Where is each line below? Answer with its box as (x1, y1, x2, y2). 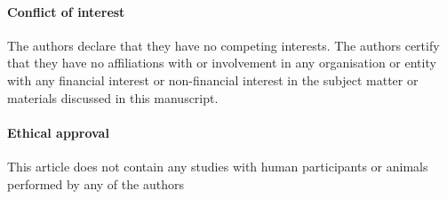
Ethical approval (7, 123, 109, 141)
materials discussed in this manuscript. (7, 88, 219, 107)
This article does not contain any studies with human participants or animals (7, 156, 428, 175)
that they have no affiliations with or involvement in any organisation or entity (7, 53, 436, 72)
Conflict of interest (7, 2, 125, 20)
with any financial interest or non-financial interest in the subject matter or (7, 70, 419, 89)
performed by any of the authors (7, 174, 184, 193)
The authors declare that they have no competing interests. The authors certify (7, 36, 440, 54)
